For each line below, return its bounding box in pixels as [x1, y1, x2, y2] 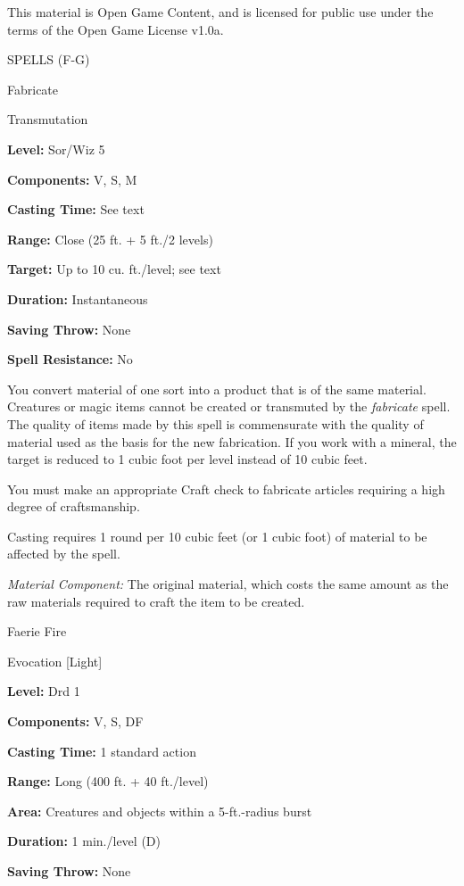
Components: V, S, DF [7, 712, 144, 731]
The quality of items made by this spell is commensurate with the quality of [7, 414, 424, 433]
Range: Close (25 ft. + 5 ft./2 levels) [7, 229, 213, 248]
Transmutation [7, 110, 88, 128]
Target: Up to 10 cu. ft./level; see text [7, 260, 221, 278]
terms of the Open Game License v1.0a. [7, 20, 224, 38]
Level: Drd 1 [7, 682, 80, 700]
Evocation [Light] [7, 651, 103, 670]
